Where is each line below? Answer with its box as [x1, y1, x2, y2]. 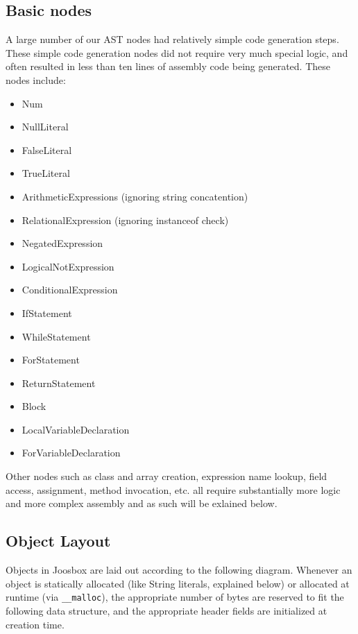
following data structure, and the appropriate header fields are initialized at [6, 603, 327, 617]
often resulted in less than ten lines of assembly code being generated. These [6, 59, 331, 74]
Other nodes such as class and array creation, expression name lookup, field [6, 469, 327, 483]
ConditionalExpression [22, 282, 118, 297]
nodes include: [6, 72, 66, 87]
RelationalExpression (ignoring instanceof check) [22, 212, 229, 227]
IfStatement [22, 305, 72, 320]
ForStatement [22, 352, 80, 367]
